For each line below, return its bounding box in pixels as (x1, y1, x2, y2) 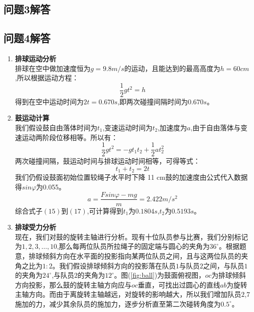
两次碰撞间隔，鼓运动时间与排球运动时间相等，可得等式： (15, 156, 200, 166)
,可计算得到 (87, 205, 123, 216)
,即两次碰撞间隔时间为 (117, 96, 188, 106)
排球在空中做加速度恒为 (15, 63, 91, 73)
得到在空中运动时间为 (15, 96, 84, 106)
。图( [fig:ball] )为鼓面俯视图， (114, 270, 206, 280)
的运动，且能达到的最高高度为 (124, 63, 220, 73)
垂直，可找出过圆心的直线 (138, 279, 220, 289)
